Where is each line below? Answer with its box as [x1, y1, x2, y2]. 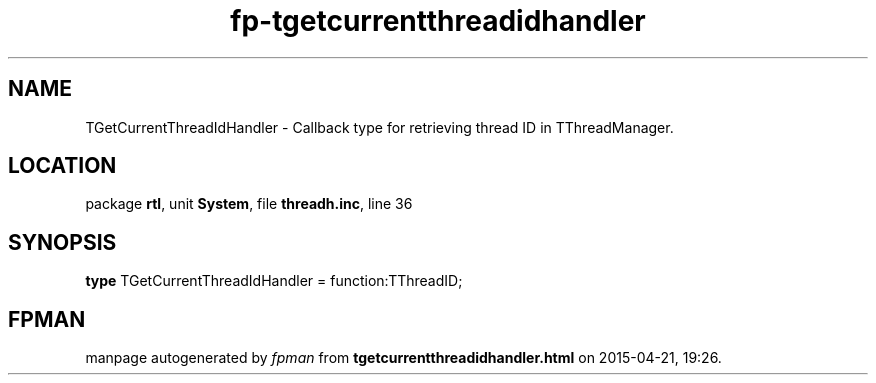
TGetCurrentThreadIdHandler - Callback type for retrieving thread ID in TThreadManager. [85, 118, 674, 136]
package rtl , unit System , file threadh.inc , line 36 [85, 195, 413, 213]
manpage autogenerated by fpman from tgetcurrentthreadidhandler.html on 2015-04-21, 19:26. [85, 349, 722, 367]
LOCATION [8, 153, 117, 179]
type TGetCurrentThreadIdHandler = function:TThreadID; [85, 272, 463, 290]
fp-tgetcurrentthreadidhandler [230, 4, 646, 38]
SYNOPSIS [8, 229, 117, 255]
